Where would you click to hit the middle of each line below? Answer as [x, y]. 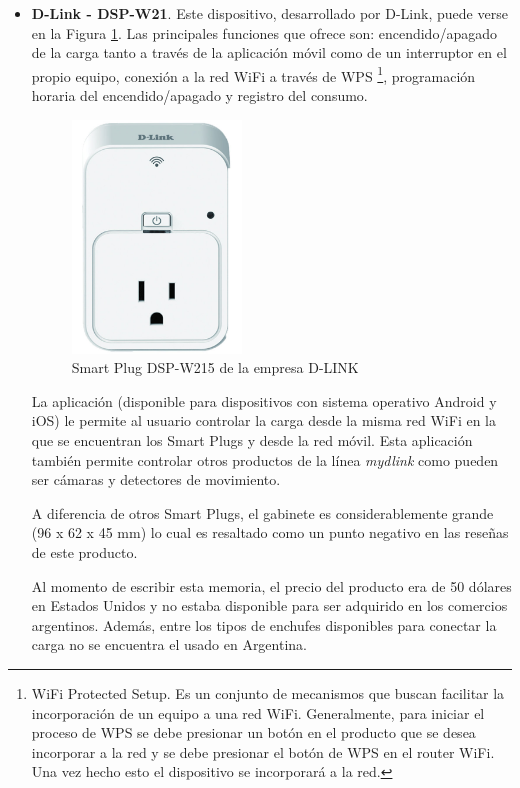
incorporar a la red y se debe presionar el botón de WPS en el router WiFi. [263, 751]
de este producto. [84, 552]
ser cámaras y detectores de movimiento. [156, 479]
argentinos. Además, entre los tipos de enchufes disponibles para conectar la [264, 624]
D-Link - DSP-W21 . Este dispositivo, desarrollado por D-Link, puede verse [269, 13]
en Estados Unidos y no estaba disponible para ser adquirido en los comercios [269, 605]
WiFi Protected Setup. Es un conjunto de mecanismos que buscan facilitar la [268, 693]
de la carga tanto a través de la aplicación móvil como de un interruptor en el [269, 52]
